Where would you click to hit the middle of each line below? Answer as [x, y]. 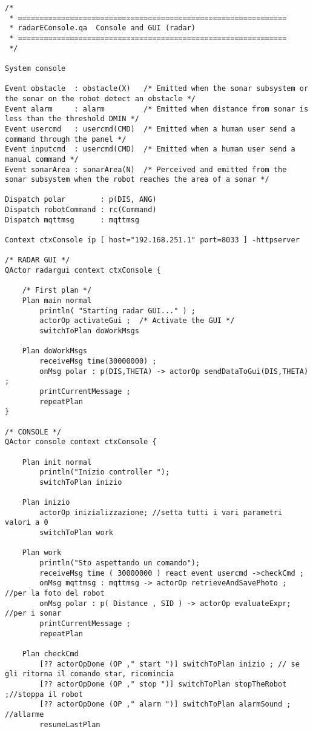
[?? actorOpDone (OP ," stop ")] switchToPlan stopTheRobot [163, 684]
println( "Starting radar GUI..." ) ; [117, 311]
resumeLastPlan [70, 724]
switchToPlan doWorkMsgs [89, 331]
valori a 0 [27, 523]
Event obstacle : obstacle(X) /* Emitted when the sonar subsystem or [157, 89]
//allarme [25, 714]
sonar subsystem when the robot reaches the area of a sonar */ [137, 180]
